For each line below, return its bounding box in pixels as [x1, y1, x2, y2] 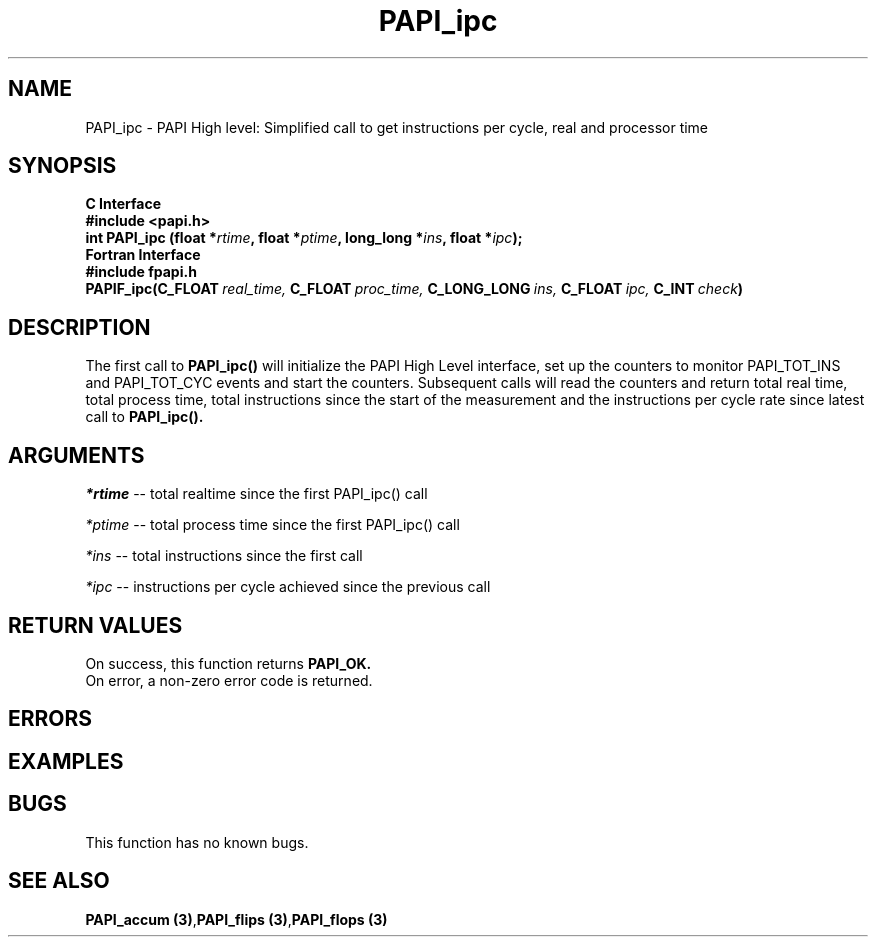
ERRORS [8, 706, 93, 732]
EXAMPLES [8, 748, 124, 774]
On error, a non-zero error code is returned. [85, 671, 373, 689]
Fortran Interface [85, 246, 201, 264]
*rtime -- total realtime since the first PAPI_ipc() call [85, 485, 428, 503]
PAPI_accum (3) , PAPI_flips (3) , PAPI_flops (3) [85, 910, 388, 928]
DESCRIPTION [8, 314, 151, 340]
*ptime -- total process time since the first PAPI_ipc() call [85, 516, 460, 534]
